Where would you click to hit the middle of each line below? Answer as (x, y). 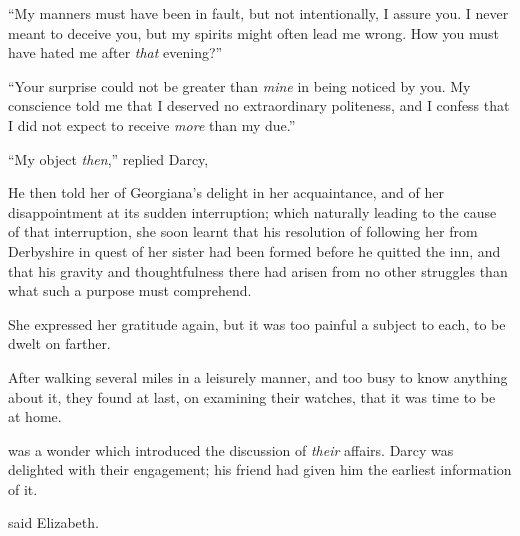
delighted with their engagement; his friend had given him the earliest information (260, 469)
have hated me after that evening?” (115, 52)
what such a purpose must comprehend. (130, 290)
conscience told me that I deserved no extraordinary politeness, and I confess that (259, 105)
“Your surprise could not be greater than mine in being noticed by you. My (239, 85)
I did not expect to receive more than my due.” (152, 124)
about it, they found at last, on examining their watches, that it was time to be (252, 396)
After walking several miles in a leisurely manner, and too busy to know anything (258, 376)
